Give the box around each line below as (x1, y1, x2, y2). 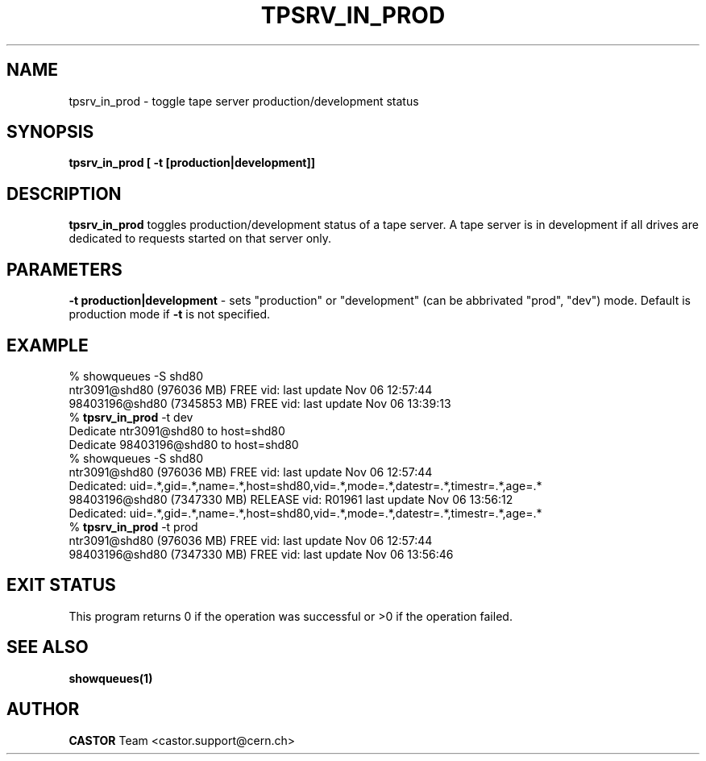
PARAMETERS (6, 259, 123, 280)
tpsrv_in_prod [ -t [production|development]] (69, 156, 316, 170)
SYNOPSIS (6, 122, 94, 143)
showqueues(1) (69, 671, 153, 685)
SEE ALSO (6, 637, 89, 658)
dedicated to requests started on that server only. (69, 231, 332, 246)
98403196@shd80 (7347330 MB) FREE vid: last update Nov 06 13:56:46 (69, 547, 454, 561)
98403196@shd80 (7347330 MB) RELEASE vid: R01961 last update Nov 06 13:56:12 (69, 492, 513, 506)
